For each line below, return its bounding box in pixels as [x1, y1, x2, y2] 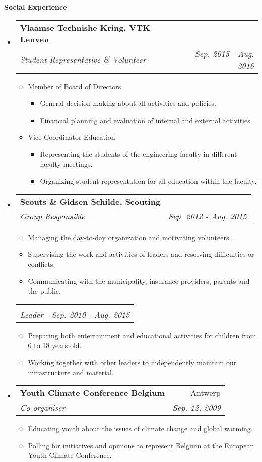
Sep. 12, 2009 [172, 401, 221, 414]
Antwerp [190, 387, 221, 399]
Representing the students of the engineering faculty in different [40, 148, 237, 159]
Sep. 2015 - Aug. [195, 47, 254, 60]
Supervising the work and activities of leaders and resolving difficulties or [28, 249, 254, 259]
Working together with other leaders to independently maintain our [28, 357, 237, 367]
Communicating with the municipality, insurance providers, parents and [28, 275, 250, 286]
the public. [28, 285, 61, 296]
